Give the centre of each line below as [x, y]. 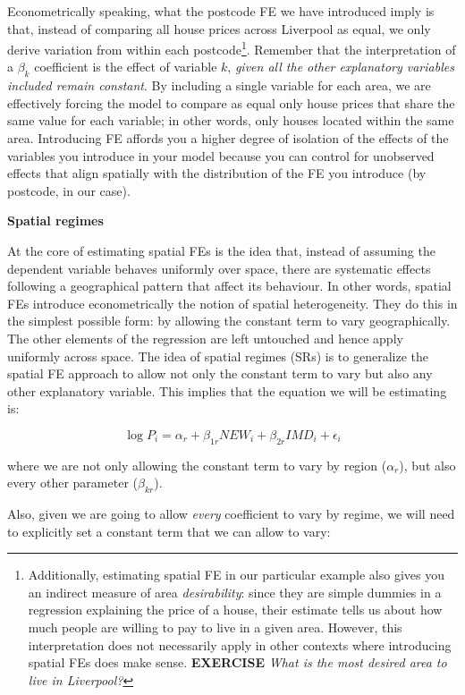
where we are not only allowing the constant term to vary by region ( [197, 465]
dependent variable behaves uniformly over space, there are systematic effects [219, 268]
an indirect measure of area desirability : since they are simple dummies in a [235, 592]
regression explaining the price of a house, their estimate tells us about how [235, 610]
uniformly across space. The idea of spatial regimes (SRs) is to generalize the [218, 356]
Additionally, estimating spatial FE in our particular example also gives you [236, 575]
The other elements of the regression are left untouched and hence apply [205, 338]
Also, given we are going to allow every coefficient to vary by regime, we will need [231, 514]
